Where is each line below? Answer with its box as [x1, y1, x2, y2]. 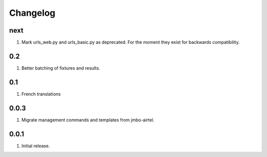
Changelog [9, 7, 55, 18]
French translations [21, 91, 61, 97]
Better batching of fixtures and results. [21, 65, 100, 71]
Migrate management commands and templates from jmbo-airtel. [21, 117, 155, 123]
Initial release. [21, 143, 50, 149]
